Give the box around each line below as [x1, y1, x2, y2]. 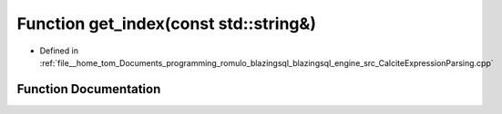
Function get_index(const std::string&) [16, 14, 316, 33]
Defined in [39, 45, 79, 56]
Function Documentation [16, 81, 161, 97]
